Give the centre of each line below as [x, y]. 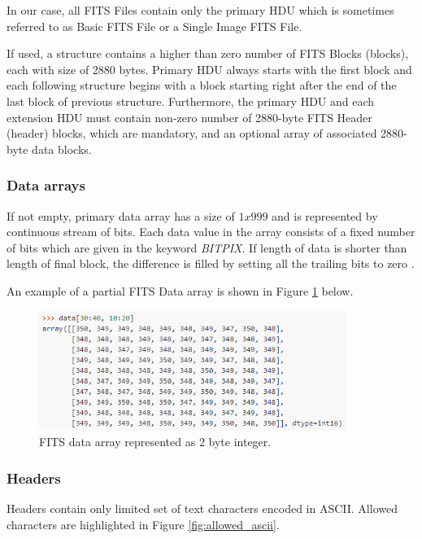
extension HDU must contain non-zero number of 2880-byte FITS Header [189, 117]
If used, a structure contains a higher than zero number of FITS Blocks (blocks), [208, 53]
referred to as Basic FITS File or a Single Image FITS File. [154, 26]
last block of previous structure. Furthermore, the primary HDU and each [191, 101]
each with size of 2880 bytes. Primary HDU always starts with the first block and [209, 69]
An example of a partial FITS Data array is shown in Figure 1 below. [180, 290]
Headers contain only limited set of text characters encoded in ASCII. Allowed [202, 508]
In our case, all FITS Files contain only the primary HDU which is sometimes [200, 10]
